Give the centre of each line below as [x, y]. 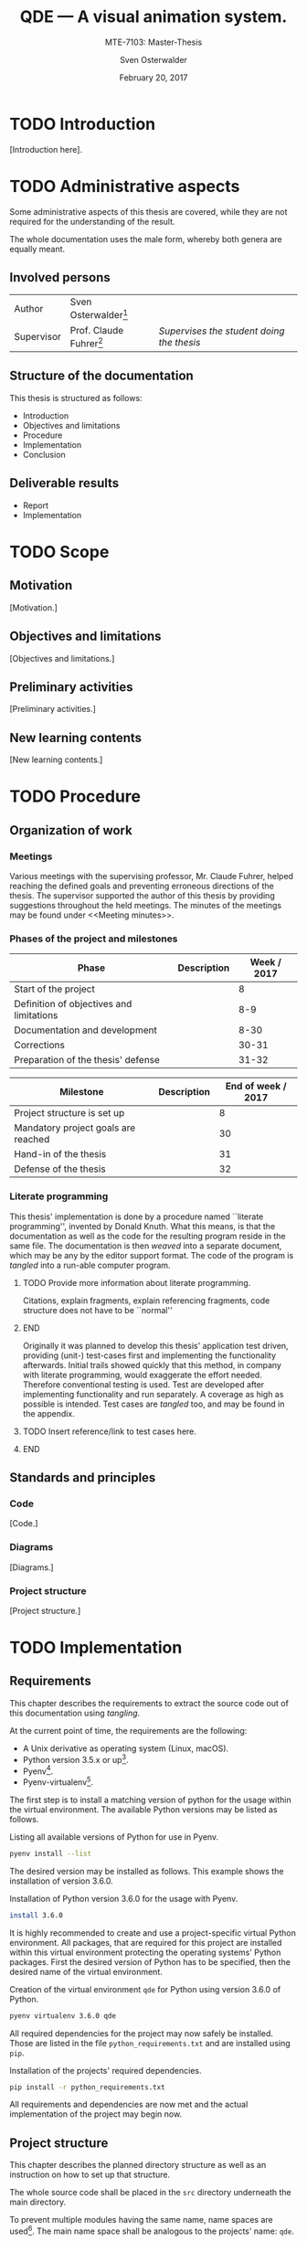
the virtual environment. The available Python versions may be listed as [143, 1809]
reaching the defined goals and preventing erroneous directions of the [142, 886]
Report [35, 505]
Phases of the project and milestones [94, 939]
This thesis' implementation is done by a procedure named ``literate [137, 1216]
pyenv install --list [51, 1853]
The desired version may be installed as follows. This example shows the [147, 1871]
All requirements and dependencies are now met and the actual [129, 2105]
